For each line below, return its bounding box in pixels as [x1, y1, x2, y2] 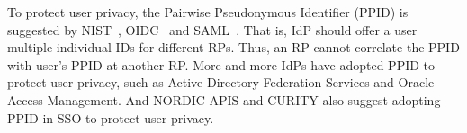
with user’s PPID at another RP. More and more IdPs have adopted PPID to [7, 55, 436, 74]
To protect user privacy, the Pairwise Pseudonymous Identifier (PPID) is [7, 3, 409, 21]
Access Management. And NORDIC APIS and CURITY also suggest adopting [7, 90, 441, 109]
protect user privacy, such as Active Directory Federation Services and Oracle [7, 73, 435, 92]
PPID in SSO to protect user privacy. [7, 108, 214, 127]
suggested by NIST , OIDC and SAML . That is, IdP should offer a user [7, 20, 418, 39]
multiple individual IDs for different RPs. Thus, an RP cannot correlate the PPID [7, 38, 460, 57]
